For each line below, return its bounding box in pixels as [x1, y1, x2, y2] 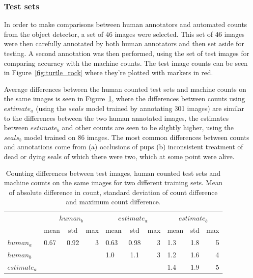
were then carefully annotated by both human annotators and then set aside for [4, 38, 244, 49]
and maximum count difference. [66, 196, 161, 207]
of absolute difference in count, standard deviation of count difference [9, 187, 218, 197]
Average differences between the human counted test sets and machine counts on [4, 83, 247, 94]
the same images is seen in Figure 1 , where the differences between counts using [4, 93, 245, 104]
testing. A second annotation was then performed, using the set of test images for [4, 48, 250, 58]
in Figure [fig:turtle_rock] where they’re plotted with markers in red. [4, 67, 213, 78]
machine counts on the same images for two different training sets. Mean [4, 177, 223, 188]
